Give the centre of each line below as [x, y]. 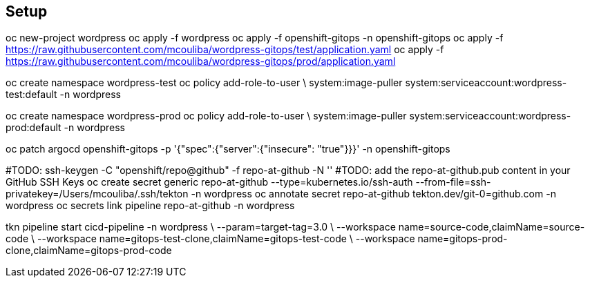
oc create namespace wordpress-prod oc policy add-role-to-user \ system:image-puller [206, 116]
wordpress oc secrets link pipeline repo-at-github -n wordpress [150, 206]
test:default [31, 95]
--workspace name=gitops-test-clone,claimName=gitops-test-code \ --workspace [226, 239]
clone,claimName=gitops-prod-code [89, 251]
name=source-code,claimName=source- [492, 227]
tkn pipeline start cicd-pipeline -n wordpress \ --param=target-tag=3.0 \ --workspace [201, 227]
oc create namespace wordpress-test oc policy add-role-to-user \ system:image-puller [204, 83]
